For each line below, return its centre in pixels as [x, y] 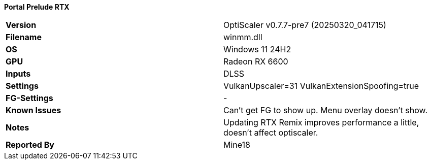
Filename [24, 37]
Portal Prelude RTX [37, 7]
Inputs [18, 74]
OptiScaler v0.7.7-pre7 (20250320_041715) [305, 25]
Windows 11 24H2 [257, 49]
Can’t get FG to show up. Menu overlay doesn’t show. [326, 110]
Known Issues [34, 110]
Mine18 [237, 145]
